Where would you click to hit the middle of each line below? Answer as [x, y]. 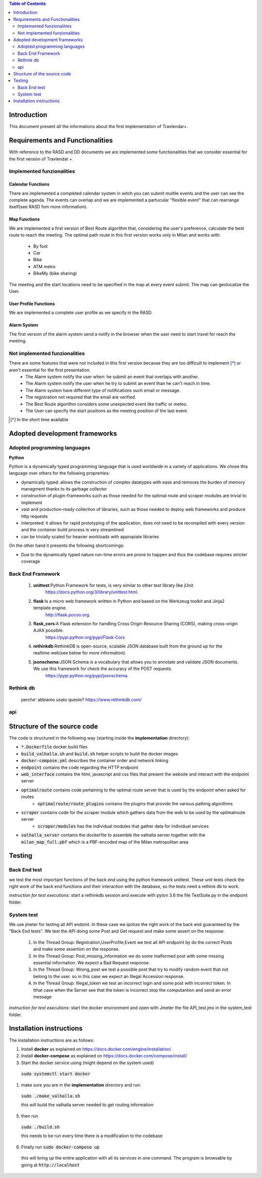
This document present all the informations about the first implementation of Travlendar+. [98, 127]
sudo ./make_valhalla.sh [50, 1096]
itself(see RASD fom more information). [48, 207]
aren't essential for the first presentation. [50, 370]
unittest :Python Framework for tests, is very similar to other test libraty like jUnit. [114, 585]
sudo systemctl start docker [56, 1074]
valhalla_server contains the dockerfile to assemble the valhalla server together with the [113, 835]
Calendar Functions [29, 184]
